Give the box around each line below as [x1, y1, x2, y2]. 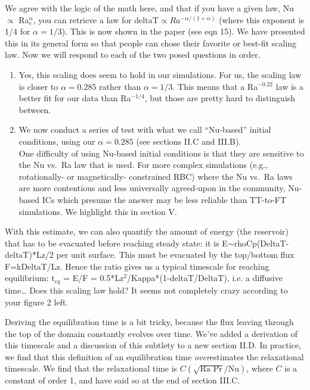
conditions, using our [18, 135, 95, 147]
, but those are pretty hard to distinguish [144, 92, 296, 104]
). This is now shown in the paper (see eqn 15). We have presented [61, 25, 305, 38]
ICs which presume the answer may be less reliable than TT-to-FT [42, 193, 287, 205]
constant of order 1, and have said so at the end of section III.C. [5, 374, 240, 386]
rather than [99, 80, 141, 92]
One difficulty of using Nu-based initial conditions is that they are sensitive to [18, 146, 304, 159]
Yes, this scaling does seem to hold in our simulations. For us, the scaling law [18, 68, 302, 80]
